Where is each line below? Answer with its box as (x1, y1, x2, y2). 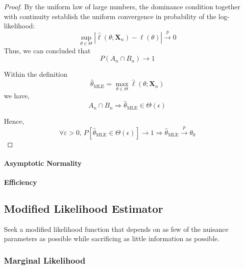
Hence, (4, 116, 24, 126)
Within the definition (4, 69, 68, 79)
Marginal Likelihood (4, 254, 86, 266)
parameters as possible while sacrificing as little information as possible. (4, 233, 220, 244)
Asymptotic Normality (4, 157, 82, 168)
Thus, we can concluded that (4, 45, 91, 55)
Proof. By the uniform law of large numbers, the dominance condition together (4, 1, 241, 11)
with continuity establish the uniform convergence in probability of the (4, 11, 217, 21)
